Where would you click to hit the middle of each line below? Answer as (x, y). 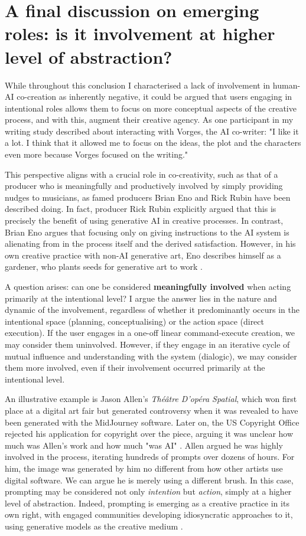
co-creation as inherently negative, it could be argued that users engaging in (154, 97)
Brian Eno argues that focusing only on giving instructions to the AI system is (147, 232)
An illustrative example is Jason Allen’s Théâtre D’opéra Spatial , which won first (151, 399)
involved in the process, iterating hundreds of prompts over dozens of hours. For (150, 457)
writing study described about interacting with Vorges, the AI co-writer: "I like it (152, 131)
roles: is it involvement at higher (140, 33)
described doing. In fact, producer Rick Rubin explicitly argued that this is (141, 209)
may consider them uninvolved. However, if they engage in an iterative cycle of (147, 344)
